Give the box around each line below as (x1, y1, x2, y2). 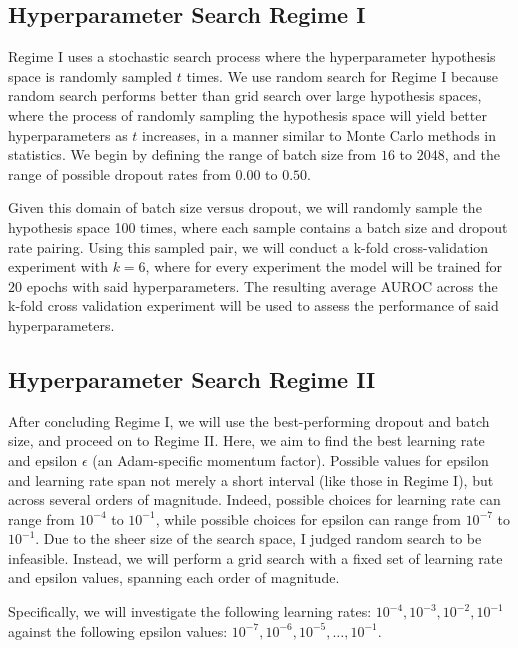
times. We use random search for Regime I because (186, 65, 499, 86)
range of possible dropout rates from (8, 163, 231, 184)
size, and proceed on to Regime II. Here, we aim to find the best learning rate (8, 430, 485, 451)
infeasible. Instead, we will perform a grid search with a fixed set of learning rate (8, 547, 503, 568)
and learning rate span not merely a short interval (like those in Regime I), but (8, 469, 494, 490)
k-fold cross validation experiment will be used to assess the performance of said (8, 295, 499, 316)
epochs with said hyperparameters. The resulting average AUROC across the (26, 275, 498, 296)
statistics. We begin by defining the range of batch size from (8, 144, 377, 165)
